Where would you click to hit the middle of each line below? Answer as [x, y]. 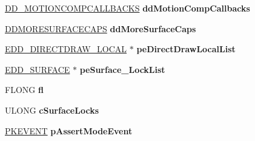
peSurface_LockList [122, 69]
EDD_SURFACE [38, 69]
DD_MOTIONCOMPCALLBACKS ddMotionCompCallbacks [127, 8]
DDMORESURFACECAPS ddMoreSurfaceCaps [101, 28]
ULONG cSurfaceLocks [52, 110]
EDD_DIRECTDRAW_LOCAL [66, 49]
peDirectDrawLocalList [186, 49]
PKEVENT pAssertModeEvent [69, 130]
